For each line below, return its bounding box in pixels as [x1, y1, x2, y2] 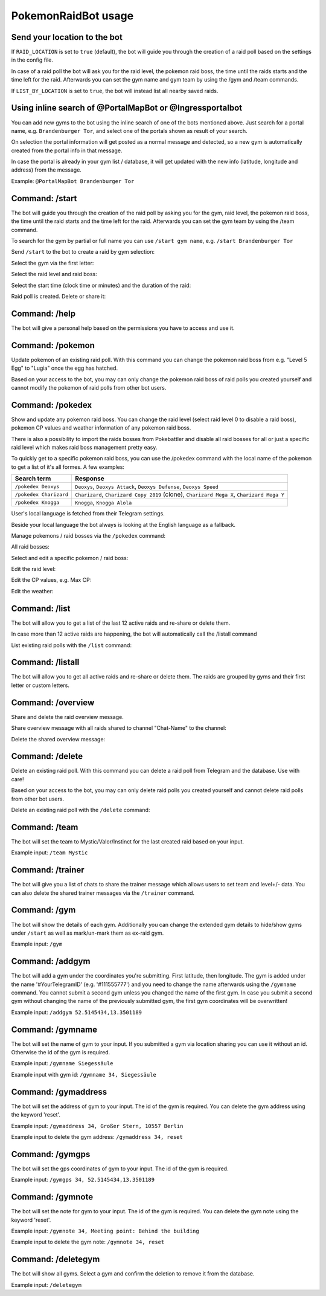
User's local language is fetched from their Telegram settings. [11, 510, 165, 517]
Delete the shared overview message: [11, 735, 106, 743]
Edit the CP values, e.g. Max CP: [11, 576, 92, 584]
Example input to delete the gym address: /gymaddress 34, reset [11, 1133, 184, 1140]
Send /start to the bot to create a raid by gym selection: [11, 248, 155, 256]
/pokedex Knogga [14, 499, 60, 506]
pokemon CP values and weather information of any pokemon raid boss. [11, 424, 191, 431]
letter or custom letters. [11, 682, 69, 689]
